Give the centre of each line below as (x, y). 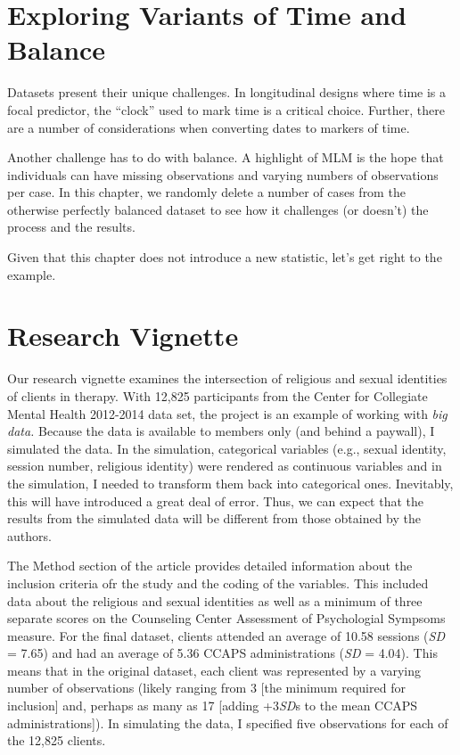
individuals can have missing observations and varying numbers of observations (223, 174)
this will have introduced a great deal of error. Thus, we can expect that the (215, 501)
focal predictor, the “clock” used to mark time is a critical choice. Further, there (226, 109)
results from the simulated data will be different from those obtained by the (214, 518)
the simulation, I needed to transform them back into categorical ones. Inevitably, (230, 483)
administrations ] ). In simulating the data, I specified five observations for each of (228, 722)
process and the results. (71, 227)
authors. (29, 535)
